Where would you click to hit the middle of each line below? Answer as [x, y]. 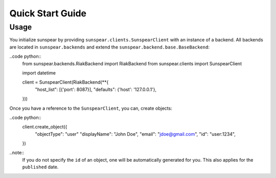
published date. [40, 167]
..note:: [17, 152]
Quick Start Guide [48, 13]
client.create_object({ [45, 127]
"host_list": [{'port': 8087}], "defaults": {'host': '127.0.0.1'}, [96, 89]
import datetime [39, 73]
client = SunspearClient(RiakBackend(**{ [65, 82]
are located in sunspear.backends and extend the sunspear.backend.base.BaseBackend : [109, 47]
